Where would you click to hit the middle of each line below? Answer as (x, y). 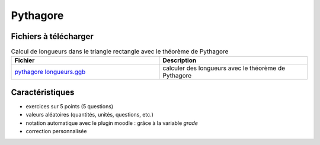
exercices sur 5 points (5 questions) (70, 106)
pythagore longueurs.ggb (50, 72)
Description (180, 60)
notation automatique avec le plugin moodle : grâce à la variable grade (112, 123)
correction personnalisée (56, 131)
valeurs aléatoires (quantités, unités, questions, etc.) (90, 115)
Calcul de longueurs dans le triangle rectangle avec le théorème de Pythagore (120, 51)
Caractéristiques (43, 92)
